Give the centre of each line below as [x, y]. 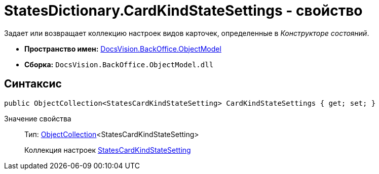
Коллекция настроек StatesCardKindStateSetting [108, 150]
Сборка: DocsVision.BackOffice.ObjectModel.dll [119, 64]
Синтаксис [33, 84]
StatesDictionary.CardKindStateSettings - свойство [183, 11]
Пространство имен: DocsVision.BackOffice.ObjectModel [123, 49]
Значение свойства [38, 118]
